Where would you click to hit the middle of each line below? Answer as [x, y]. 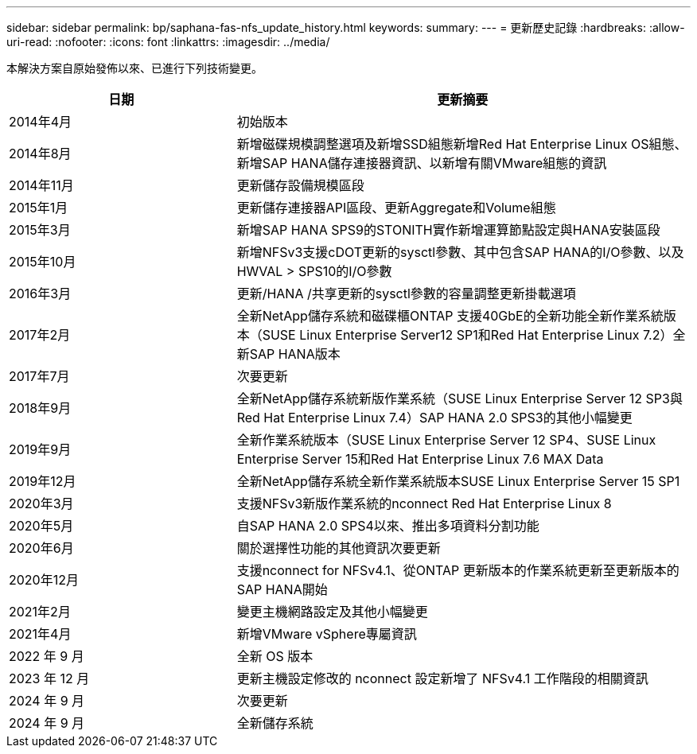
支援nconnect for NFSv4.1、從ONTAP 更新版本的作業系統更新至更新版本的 [458, 570]
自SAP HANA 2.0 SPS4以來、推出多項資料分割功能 [388, 526]
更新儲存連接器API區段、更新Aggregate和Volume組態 [396, 208]
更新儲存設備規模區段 [300, 185]
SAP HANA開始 [282, 589]
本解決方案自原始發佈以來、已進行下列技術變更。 [134, 68]
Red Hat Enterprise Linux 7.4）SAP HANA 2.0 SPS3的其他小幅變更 [434, 418]
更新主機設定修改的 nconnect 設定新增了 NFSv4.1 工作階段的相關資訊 [442, 678]
